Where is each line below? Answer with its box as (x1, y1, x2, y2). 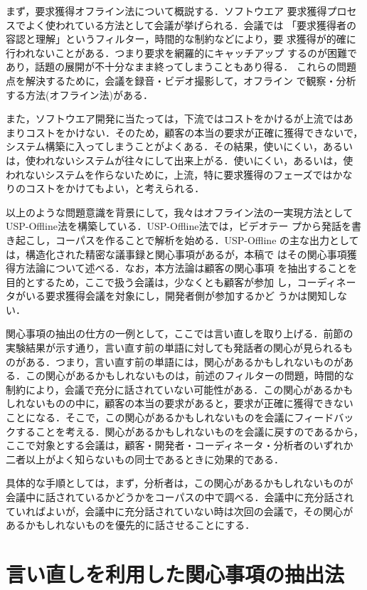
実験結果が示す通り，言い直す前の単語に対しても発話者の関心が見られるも (6, 340, 353, 355)
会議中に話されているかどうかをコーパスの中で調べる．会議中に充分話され (6, 490, 354, 504)
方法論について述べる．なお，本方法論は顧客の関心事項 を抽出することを (15, 260, 358, 275)
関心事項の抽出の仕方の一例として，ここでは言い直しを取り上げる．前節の (6, 326, 353, 341)
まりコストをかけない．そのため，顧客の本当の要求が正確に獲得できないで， (6, 125, 363, 139)
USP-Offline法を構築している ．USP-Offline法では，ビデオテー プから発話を (6, 218, 352, 233)
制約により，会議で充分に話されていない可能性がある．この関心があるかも (6, 381, 353, 396)
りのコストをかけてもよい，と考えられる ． (6, 181, 205, 196)
